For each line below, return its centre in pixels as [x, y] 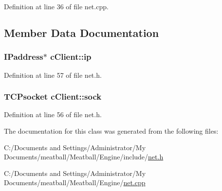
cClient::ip [71, 57]
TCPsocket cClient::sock [53, 96]
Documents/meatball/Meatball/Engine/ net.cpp [75, 182]
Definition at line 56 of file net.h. [53, 114]
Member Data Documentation [82, 32]
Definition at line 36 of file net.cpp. [56, 6]
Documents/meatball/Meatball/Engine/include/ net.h [84, 157]
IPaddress [24, 57]
